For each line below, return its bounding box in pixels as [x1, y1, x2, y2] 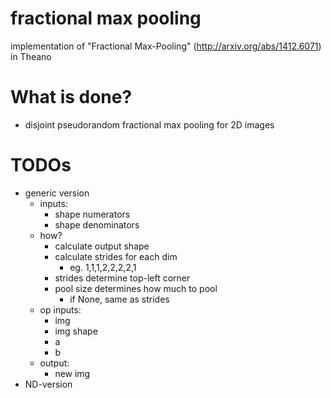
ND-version [24, 378, 73, 390]
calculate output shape [54, 240, 150, 252]
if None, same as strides [69, 293, 170, 305]
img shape [54, 325, 98, 337]
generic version [24, 187, 90, 199]
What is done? [10, 86, 133, 109]
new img [54, 367, 91, 379]
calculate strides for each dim [54, 250, 178, 262]
